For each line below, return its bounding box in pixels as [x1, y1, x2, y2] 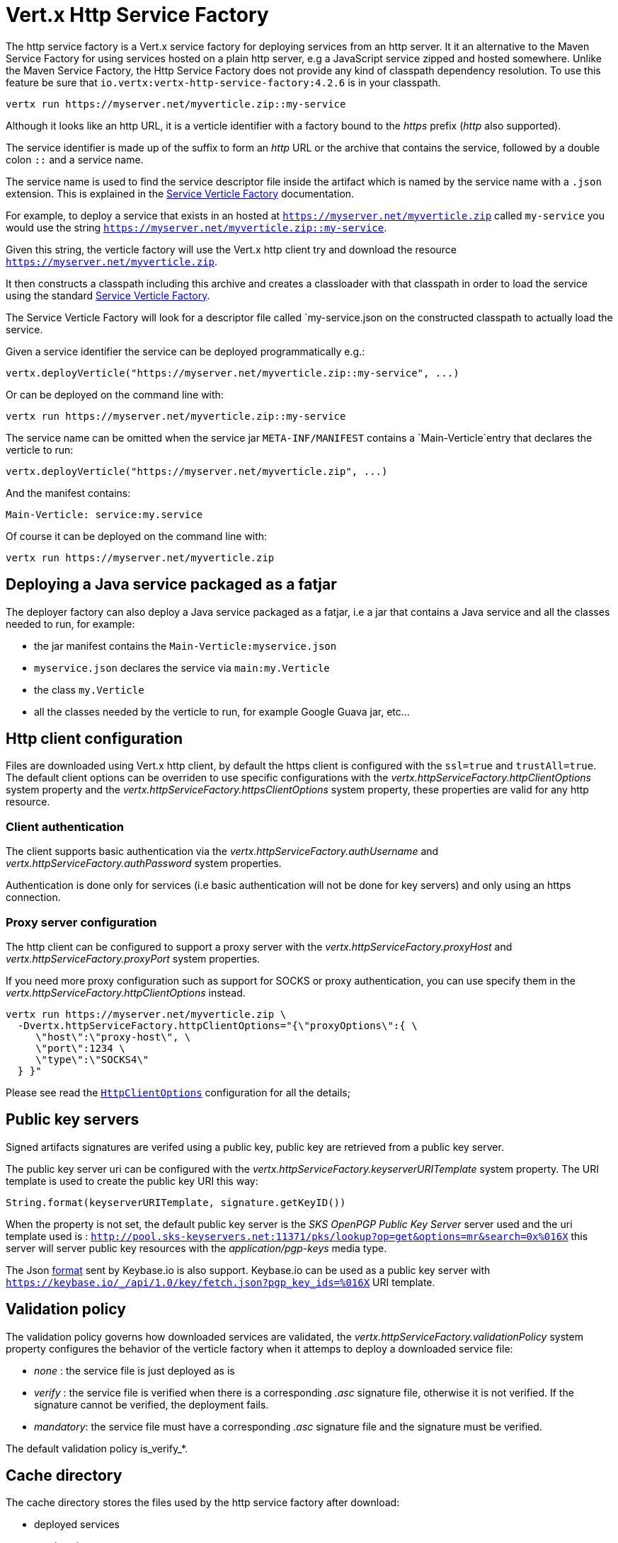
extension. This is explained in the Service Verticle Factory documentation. [6, 187, 355, 200]
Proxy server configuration [6, 914, 157, 929]
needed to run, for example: [6, 617, 135, 630]
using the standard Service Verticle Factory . [6, 289, 210, 302]
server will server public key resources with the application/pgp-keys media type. [6, 1241, 387, 1254]
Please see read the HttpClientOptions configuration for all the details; [6, 1086, 350, 1099]
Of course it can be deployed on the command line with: [6, 529, 268, 542]
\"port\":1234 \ [35, 1042, 125, 1054]
